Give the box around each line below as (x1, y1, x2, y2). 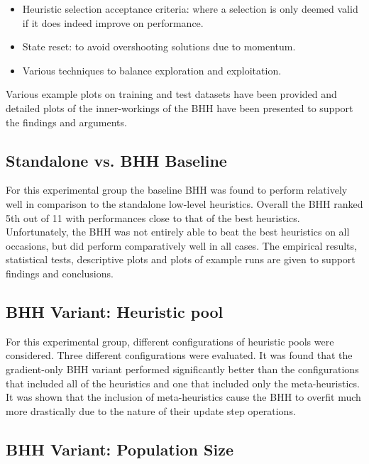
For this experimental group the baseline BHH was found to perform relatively (6, 182, 348, 197)
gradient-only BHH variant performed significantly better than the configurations (6, 361, 359, 376)
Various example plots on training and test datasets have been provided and (6, 87, 337, 101)
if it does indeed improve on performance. (22, 15, 204, 30)
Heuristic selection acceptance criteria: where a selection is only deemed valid (22, 1, 358, 16)
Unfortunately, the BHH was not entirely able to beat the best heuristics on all (6, 224, 350, 239)
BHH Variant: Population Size (6, 438, 233, 460)
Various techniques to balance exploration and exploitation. (22, 62, 282, 77)
